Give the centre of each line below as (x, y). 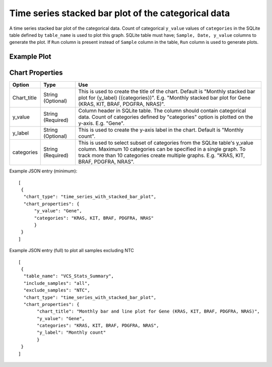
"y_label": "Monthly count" (72, 332)
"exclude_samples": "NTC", (57, 290)
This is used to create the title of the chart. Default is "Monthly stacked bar (167, 92)
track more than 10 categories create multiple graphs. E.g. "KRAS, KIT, (162, 155)
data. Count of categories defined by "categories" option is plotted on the (166, 117)
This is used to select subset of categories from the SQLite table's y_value (166, 143)
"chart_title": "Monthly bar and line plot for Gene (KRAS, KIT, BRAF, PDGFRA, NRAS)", (149, 312)
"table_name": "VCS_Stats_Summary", (69, 276)
